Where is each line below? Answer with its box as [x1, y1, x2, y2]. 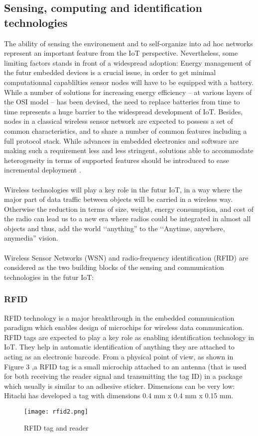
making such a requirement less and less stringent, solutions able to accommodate [4, 145, 254, 156]
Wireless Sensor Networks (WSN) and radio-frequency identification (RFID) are [4, 252, 249, 262]
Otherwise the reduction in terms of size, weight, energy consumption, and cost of [4, 203, 254, 214]
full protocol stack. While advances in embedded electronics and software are [4, 135, 239, 146]
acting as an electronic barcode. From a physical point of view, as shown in [4, 351, 234, 362]
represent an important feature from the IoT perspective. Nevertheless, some [4, 48, 238, 58]
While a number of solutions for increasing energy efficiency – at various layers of [4, 87, 252, 97]
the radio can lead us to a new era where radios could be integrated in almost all [4, 213, 251, 224]
